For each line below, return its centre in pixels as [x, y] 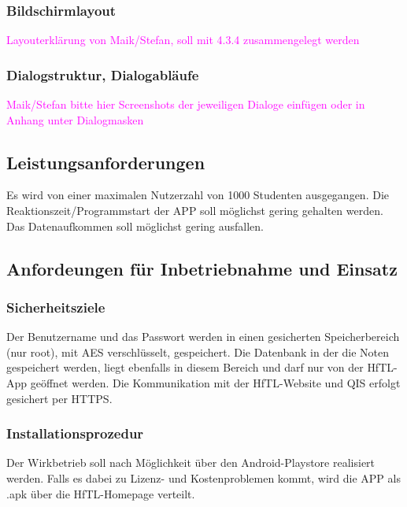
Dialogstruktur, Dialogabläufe [103, 74]
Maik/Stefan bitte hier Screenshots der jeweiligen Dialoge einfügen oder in [186, 104]
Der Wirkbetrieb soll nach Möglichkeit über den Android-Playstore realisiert [191, 463]
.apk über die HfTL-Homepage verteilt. [101, 493]
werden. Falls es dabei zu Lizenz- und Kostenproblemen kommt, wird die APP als [203, 477]
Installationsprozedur [75, 433]
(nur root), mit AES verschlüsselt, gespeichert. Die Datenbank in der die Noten [198, 352]
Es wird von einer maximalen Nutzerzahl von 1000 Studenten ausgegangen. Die [198, 195]
